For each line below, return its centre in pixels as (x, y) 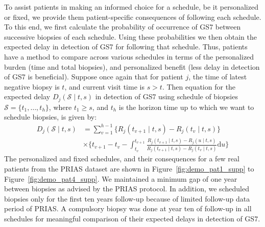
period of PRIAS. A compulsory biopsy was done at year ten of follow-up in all (128, 208)
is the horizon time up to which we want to (186, 107)
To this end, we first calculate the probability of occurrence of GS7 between (123, 27)
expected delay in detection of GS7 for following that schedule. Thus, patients (126, 47)
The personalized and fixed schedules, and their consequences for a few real (122, 159)
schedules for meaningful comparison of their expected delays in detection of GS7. (132, 218)
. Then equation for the (199, 86)
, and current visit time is (104, 86)
